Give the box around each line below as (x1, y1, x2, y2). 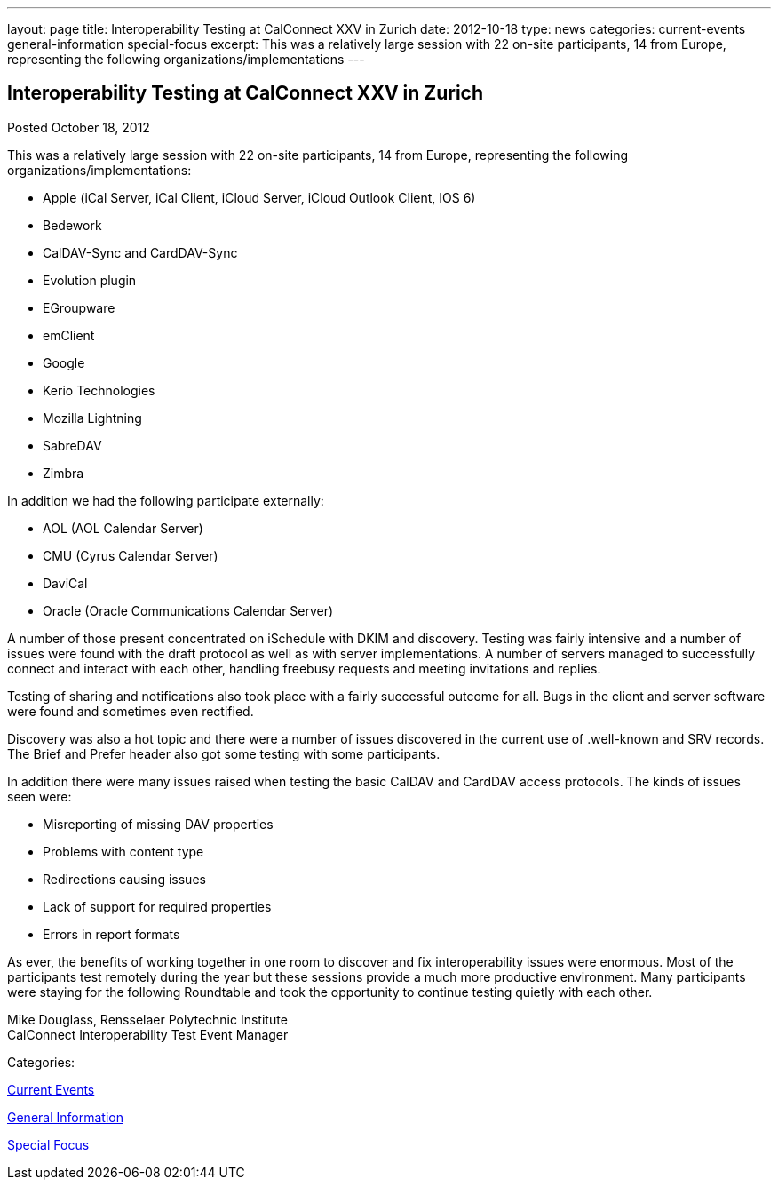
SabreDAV (43, 437, 102, 453)
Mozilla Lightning (43, 410, 142, 426)
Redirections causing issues (43, 871, 206, 887)
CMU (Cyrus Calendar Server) (43, 547, 218, 563)
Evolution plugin (43, 272, 137, 288)
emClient (43, 327, 95, 343)
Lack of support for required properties (43, 898, 272, 914)
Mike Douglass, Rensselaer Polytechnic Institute (7, 1011, 288, 1027)
